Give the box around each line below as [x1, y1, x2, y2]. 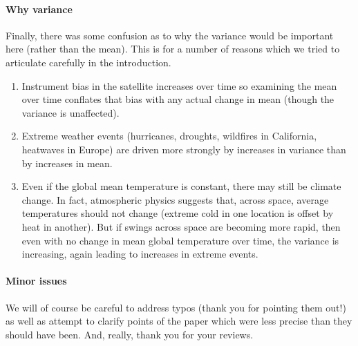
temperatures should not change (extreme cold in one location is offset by [21, 206, 334, 220]
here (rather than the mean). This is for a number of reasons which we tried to [6, 41, 340, 56]
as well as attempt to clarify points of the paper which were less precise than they [6, 314, 352, 328]
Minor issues [6, 273, 67, 288]
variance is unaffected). [21, 105, 120, 119]
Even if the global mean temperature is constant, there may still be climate [21, 179, 341, 193]
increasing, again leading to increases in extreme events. [21, 247, 258, 261]
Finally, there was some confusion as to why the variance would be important [6, 28, 334, 42]
